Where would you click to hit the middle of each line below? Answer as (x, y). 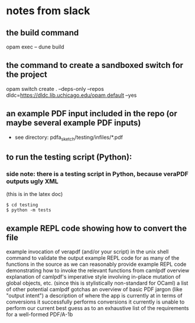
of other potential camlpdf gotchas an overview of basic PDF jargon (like (94, 289)
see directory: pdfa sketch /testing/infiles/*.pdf (69, 138)
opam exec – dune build (35, 47)
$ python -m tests (29, 210)
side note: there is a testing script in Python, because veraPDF (97, 174)
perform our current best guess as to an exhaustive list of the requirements (97, 308)
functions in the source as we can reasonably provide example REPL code (96, 264)
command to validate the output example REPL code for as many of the (93, 257)
